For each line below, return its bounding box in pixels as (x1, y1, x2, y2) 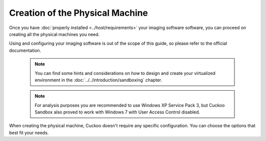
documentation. (9, 47, 41, 53)
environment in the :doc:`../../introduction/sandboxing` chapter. (34, 77, 163, 83)
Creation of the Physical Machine (9, 7, 148, 18)
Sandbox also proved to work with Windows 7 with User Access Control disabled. (34, 109, 200, 115)
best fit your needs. (9, 130, 49, 136)
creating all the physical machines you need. (9, 31, 100, 37)
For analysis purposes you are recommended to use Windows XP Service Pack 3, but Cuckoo (34, 102, 225, 108)
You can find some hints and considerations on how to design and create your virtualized (34, 70, 216, 76)
